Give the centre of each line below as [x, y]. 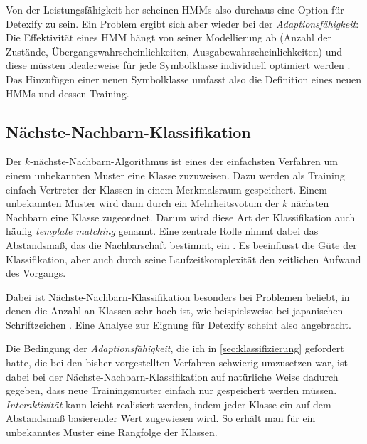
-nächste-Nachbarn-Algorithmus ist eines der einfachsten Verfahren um [184, 161]
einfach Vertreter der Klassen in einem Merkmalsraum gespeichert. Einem [166, 189]
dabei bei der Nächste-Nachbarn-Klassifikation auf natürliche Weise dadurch [172, 376]
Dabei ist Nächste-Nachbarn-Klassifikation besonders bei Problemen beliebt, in [178, 296]
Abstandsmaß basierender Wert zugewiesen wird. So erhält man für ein [161, 418]
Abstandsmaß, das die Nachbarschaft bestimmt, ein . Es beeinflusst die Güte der [181, 244]
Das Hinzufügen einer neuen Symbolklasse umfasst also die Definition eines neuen [183, 79]
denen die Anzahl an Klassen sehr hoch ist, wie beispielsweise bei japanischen [175, 311]
